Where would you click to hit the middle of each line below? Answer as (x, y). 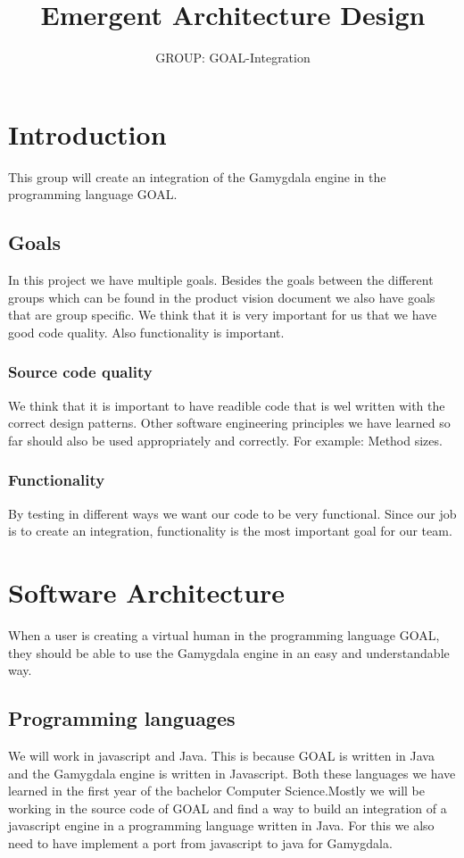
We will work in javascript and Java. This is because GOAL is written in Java (221, 755)
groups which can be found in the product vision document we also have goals (222, 297)
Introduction (87, 133)
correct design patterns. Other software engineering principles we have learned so (229, 423)
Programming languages (122, 718)
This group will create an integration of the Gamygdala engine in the (197, 176)
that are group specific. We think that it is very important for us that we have (223, 315)
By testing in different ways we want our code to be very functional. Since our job (232, 513)
